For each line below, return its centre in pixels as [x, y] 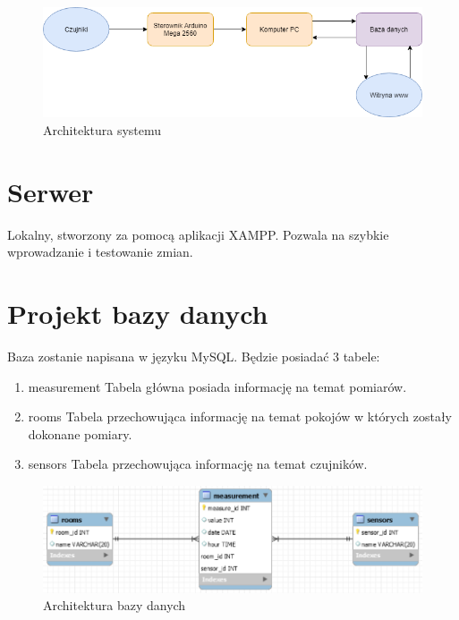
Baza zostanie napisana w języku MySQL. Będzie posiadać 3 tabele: [194, 356]
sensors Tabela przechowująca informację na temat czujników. [198, 464]
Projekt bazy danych [138, 314]
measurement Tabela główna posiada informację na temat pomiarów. [217, 386]
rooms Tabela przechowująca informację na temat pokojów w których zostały [240, 416]
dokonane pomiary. [80, 433]
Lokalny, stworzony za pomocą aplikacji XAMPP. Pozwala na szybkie [198, 234]
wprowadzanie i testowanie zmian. [100, 252]
